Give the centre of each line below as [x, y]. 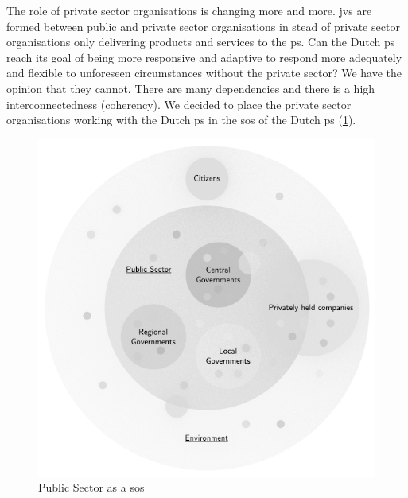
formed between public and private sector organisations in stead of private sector [203, 26]
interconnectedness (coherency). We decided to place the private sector [179, 104]
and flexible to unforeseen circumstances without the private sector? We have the [204, 73]
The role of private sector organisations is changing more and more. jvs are [189, 10]
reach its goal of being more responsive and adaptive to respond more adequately [204, 57]
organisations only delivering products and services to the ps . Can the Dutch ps [201, 42]
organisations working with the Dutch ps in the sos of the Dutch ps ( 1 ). [181, 120]
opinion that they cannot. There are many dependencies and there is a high [191, 88]
